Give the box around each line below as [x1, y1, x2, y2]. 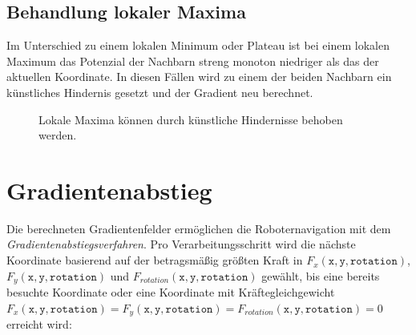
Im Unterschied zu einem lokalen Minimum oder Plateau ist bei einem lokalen [6, 37, 390, 54]
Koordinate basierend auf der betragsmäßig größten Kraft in [6, 252, 303, 268]
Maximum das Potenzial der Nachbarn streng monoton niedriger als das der [6, 52, 379, 69]
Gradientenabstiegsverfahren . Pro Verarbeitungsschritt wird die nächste [6, 236, 356, 252]
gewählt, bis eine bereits [261, 267, 380, 284]
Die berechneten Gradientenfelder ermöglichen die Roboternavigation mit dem [6, 220, 391, 236]
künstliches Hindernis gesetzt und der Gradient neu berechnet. [6, 83, 313, 100]
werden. [38, 127, 77, 143]
